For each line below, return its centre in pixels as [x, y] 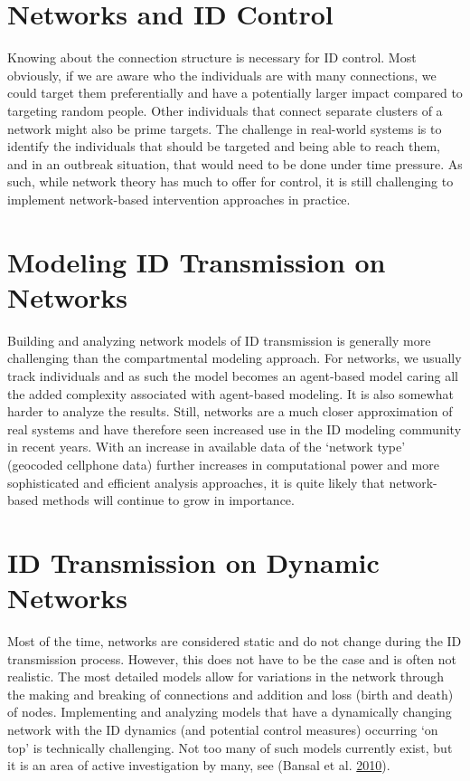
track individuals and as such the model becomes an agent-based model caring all [233, 375]
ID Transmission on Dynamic [193, 562]
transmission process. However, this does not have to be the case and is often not [232, 658]
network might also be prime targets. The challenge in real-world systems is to [225, 128]
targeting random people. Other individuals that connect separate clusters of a [225, 110]
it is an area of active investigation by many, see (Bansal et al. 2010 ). [199, 765]
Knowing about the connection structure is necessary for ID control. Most [212, 57]
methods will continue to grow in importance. [168, 500]
